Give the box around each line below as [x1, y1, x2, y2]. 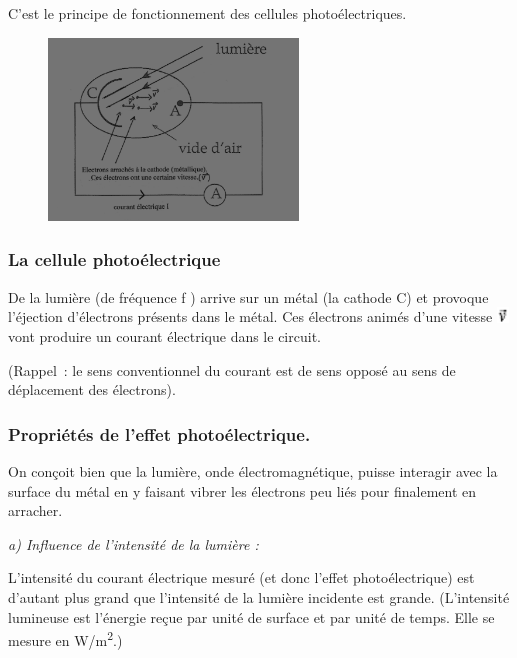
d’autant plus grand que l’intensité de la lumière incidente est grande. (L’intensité [8, 587, 510, 608]
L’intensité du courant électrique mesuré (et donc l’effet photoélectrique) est [8, 567, 475, 588]
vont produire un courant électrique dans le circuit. [8, 326, 321, 347]
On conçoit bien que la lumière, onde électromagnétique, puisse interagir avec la [8, 461, 498, 482]
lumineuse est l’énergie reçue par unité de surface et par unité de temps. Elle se [8, 606, 495, 627]
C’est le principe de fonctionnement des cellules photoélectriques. [8, 3, 407, 23]
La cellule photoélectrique [8, 247, 221, 272]
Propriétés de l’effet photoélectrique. [8, 421, 311, 446]
